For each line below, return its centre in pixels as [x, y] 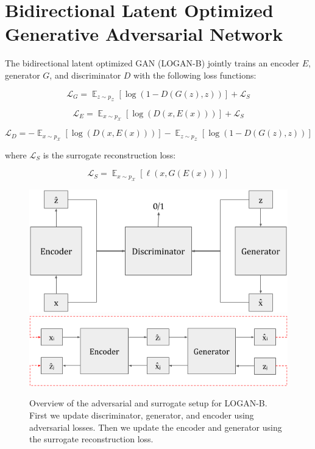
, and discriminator [85, 75]
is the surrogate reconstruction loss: [109, 154]
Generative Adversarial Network [144, 34]
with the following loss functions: [195, 75]
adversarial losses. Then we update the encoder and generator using [156, 427]
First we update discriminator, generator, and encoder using [142, 415]
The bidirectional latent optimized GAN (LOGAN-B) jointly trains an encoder [152, 63]
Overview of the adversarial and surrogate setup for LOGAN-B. [148, 403]
